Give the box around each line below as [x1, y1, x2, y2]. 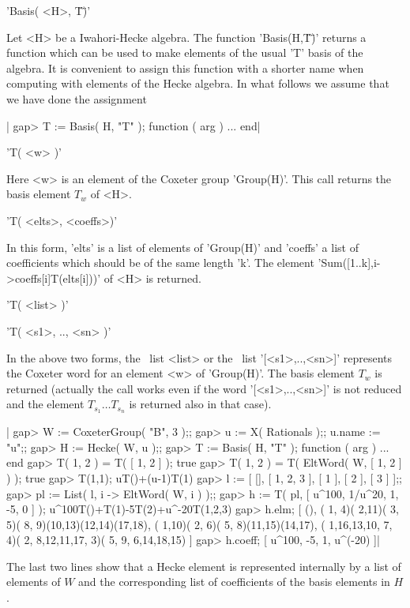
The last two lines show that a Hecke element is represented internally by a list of [6, 557, 401, 574]
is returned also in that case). [129, 396, 272, 412]
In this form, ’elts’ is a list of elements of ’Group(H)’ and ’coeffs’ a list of [6, 238, 359, 255]
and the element [6, 396, 85, 412]
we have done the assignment [6, 90, 147, 107]
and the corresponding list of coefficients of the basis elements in [78, 573, 390, 590]
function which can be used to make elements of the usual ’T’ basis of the [6, 44, 363, 61]
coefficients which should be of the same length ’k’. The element [6, 254, 314, 271]
